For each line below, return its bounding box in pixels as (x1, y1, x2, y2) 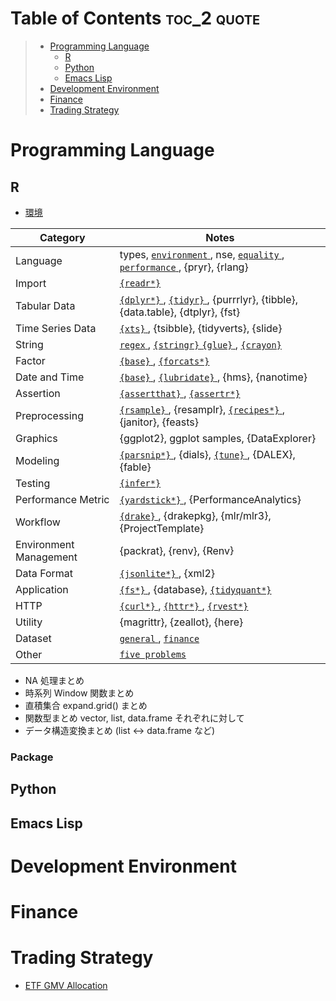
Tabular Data (15, 298, 76, 312)
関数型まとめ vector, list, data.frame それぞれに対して (24, 712, 245, 724)
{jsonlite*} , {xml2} (119, 566, 216, 580)
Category (39, 230, 86, 244)
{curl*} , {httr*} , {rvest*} (119, 598, 249, 612)
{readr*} (119, 277, 162, 289)
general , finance (119, 631, 200, 645)
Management (15, 550, 78, 564)
